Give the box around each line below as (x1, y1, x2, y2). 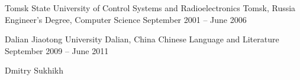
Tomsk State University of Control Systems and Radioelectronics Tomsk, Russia (5, 2, 296, 14)
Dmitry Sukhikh (5, 64, 64, 76)
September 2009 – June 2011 (5, 44, 109, 56)
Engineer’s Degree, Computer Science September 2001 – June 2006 (5, 13, 247, 25)
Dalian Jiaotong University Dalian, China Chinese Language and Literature (5, 33, 279, 45)
